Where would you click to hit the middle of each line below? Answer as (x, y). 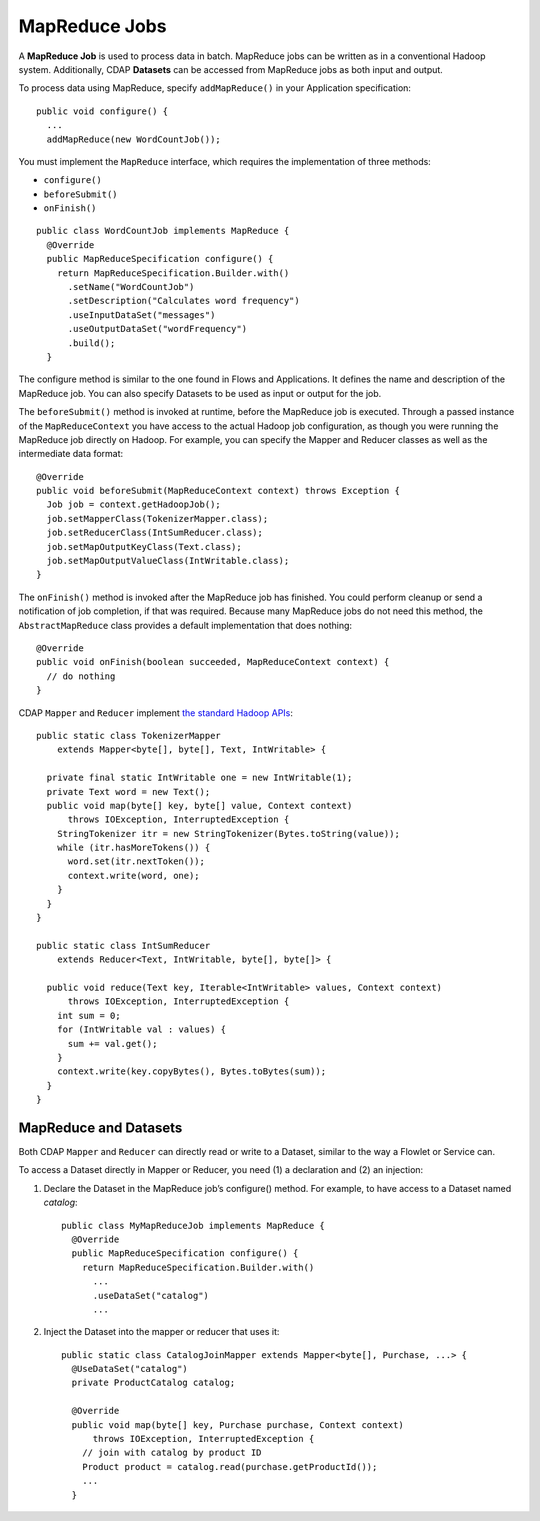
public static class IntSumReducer (123, 945)
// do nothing (81, 676)
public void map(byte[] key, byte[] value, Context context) (199, 805)
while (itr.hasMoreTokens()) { (133, 848)
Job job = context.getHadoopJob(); (134, 504)
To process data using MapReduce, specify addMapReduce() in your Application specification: (215, 88)
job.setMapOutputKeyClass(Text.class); (144, 546)
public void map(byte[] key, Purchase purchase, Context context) (237, 1424)
